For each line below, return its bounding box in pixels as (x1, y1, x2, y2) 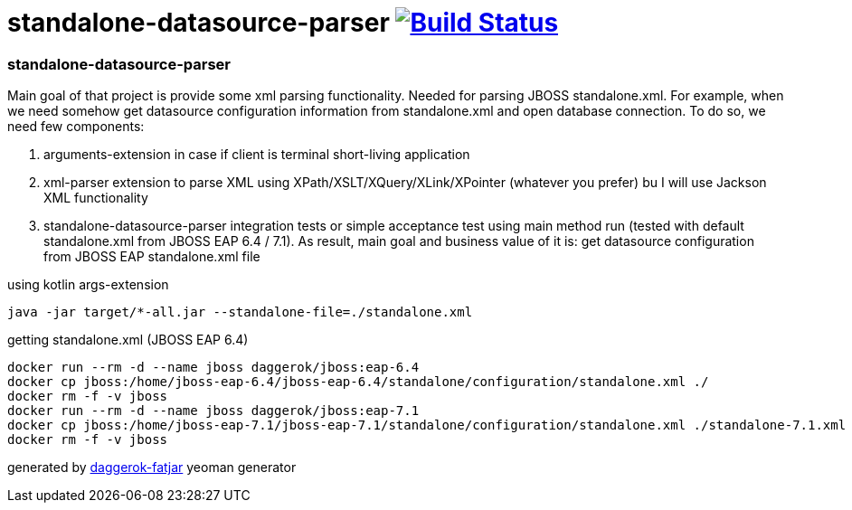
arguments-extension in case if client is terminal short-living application (43, 146, 470, 163)
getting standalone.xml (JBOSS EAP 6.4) (7, 332, 249, 348)
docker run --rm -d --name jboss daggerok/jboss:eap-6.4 (7, 360, 420, 375)
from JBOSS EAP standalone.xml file (43, 249, 260, 265)
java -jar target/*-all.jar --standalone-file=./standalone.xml (7, 305, 473, 320)
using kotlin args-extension (7, 277, 169, 293)
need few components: (7, 118, 145, 135)
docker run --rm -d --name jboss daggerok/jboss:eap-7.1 (7, 403, 420, 419)
